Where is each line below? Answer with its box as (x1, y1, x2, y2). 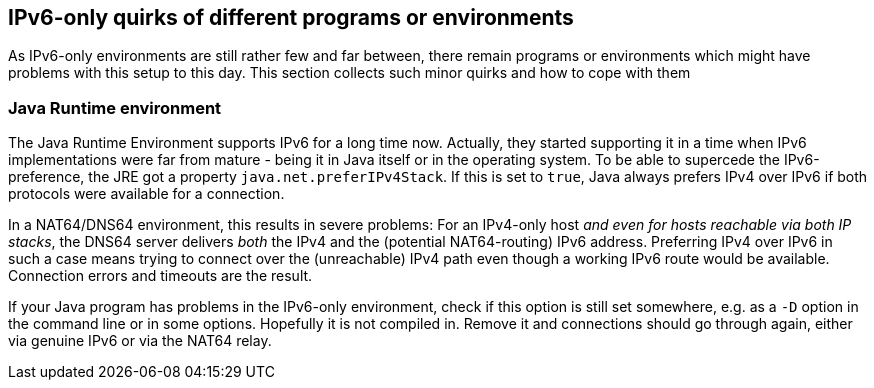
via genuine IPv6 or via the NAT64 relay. (8, 332, 272, 350)
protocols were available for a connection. (8, 185, 285, 203)
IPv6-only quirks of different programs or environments (8, 5, 574, 30)
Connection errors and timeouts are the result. (8, 267, 313, 285)
